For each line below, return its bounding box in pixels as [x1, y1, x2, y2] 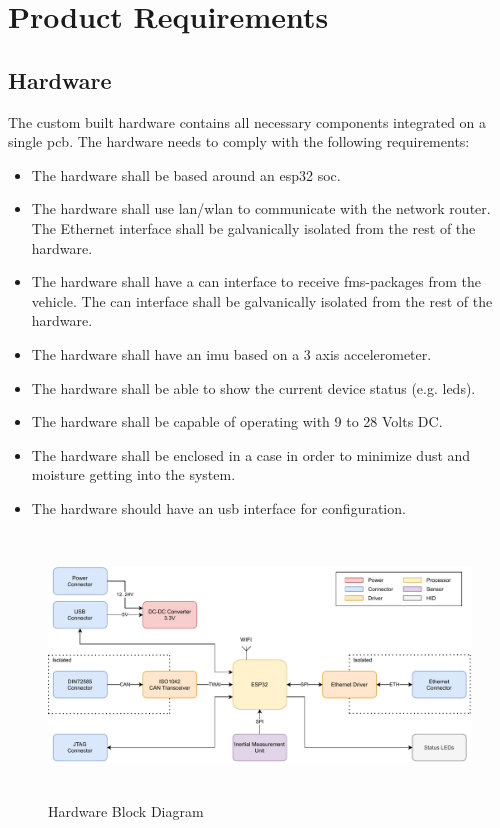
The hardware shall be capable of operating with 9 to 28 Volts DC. [31, 411, 443, 432]
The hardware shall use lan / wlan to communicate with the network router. [31, 198, 491, 219]
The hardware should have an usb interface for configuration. [31, 497, 406, 518]
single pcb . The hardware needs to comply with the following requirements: [8, 131, 470, 152]
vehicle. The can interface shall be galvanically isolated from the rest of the [31, 290, 493, 311]
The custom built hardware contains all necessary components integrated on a [8, 111, 487, 132]
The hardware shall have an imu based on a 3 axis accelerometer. [31, 343, 432, 364]
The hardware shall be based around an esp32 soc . [31, 164, 341, 185]
